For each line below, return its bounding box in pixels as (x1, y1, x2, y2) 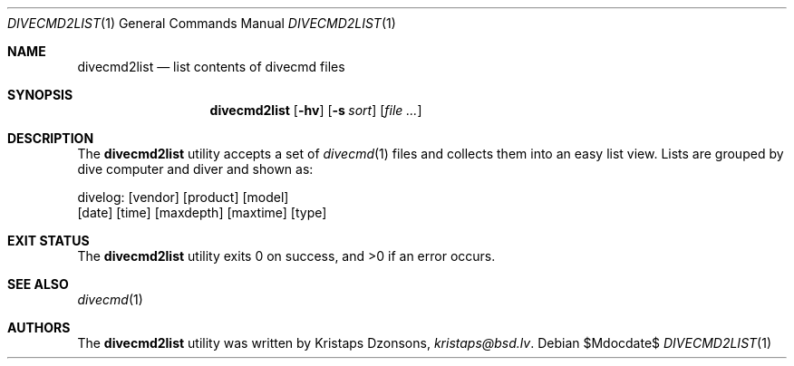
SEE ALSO (7, 276, 69, 292)
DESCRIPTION (7, 130, 94, 146)
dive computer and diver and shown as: (77, 161, 314, 177)
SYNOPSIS (7, 87, 73, 102)
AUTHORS (7, 320, 71, 335)
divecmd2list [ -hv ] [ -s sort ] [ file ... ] (209, 102, 422, 118)
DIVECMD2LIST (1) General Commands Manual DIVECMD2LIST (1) (7, 15, 396, 31)
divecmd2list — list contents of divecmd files (77, 59, 345, 74)
